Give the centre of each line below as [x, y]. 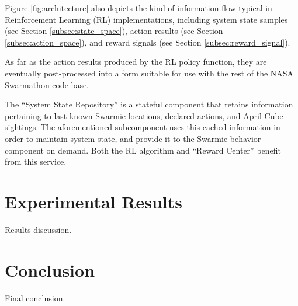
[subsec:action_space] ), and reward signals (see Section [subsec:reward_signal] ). [148, 42]
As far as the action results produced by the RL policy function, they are [136, 62]
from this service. [36, 161]
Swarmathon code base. [47, 84]
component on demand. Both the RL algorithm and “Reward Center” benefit [143, 150]
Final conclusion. [35, 298]
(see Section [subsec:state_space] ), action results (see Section [114, 31]
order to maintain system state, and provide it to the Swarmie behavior [133, 138]
